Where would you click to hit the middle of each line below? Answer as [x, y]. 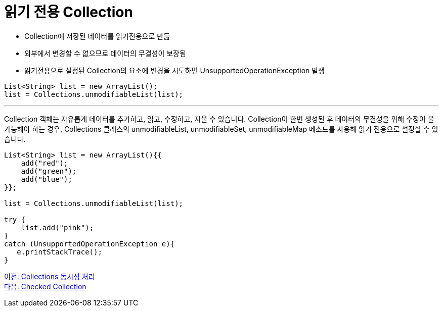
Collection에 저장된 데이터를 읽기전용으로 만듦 [97, 36]
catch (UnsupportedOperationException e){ [90, 244]
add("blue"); [47, 179]
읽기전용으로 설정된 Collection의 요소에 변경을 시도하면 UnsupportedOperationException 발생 [175, 70]
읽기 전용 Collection [69, 12]
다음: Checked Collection [45, 286]
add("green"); [49, 171]
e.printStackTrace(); [59, 252]
